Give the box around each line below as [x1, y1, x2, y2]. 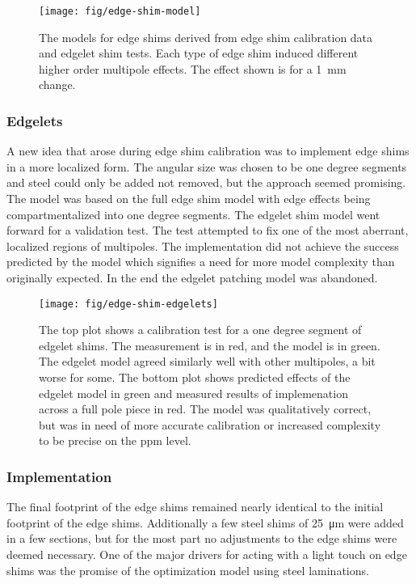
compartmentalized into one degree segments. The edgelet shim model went [6, 205, 380, 222]
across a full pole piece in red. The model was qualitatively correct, [39, 400, 372, 417]
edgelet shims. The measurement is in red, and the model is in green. [39, 336, 380, 353]
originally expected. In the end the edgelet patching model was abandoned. [6, 269, 378, 286]
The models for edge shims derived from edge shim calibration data [39, 28, 373, 45]
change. [39, 76, 76, 93]
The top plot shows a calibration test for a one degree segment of [39, 321, 362, 338]
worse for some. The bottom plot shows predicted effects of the [39, 369, 351, 386]
